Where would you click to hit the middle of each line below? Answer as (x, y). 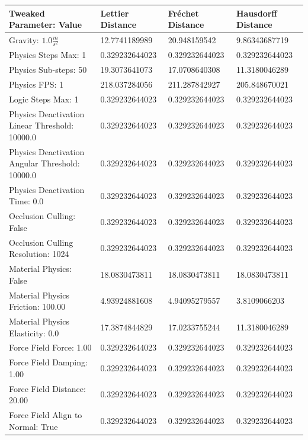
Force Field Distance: (47, 388)
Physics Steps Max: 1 (48, 55)
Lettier (115, 13)
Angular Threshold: (44, 163)
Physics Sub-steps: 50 (48, 70)
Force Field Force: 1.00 (50, 347)
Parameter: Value (46, 25)
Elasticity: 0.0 (34, 333)
